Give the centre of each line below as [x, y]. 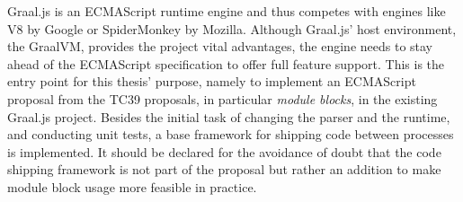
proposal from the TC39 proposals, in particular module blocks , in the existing [223, 98]
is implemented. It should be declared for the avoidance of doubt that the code [224, 151]
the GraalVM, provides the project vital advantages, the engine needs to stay [220, 46]
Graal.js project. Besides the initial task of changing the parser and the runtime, [229, 116]
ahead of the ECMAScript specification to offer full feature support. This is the [226, 63]
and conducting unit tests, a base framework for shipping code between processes [231, 134]
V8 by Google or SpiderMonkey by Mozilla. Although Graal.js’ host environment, [232, 28]
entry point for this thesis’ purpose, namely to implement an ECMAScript [212, 81]
